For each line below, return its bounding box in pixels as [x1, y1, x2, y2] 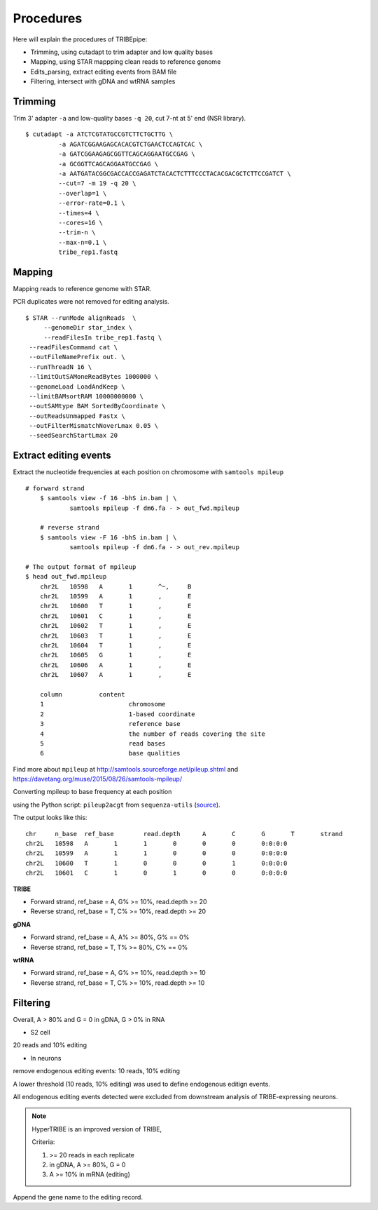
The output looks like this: [13, 814, 87, 822]
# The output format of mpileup [25, 563, 136, 571]
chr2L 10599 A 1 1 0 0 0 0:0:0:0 [25, 849, 288, 857]
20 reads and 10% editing [13, 1041, 87, 1049]
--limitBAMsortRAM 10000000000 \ [29, 392, 143, 400]
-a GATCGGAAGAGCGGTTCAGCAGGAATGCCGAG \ [58, 150, 195, 158]
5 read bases [39, 739, 166, 747]
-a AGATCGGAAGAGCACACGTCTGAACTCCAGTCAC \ [58, 140, 203, 148]
